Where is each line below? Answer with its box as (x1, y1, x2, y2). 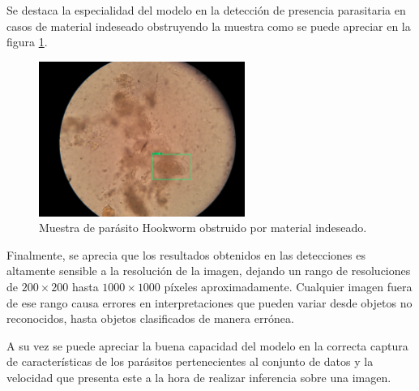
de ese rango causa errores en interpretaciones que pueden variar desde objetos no (6, 294, 413, 311)
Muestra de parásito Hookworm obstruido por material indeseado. (39, 219, 367, 236)
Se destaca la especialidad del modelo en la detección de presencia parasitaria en (6, 2, 406, 18)
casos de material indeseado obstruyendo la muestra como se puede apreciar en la (6, 17, 411, 34)
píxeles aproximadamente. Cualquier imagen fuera (164, 277, 413, 294)
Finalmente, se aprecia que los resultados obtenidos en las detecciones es (6, 246, 366, 263)
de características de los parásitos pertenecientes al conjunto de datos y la (6, 353, 374, 370)
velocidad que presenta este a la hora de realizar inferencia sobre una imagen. (6, 368, 391, 385)
